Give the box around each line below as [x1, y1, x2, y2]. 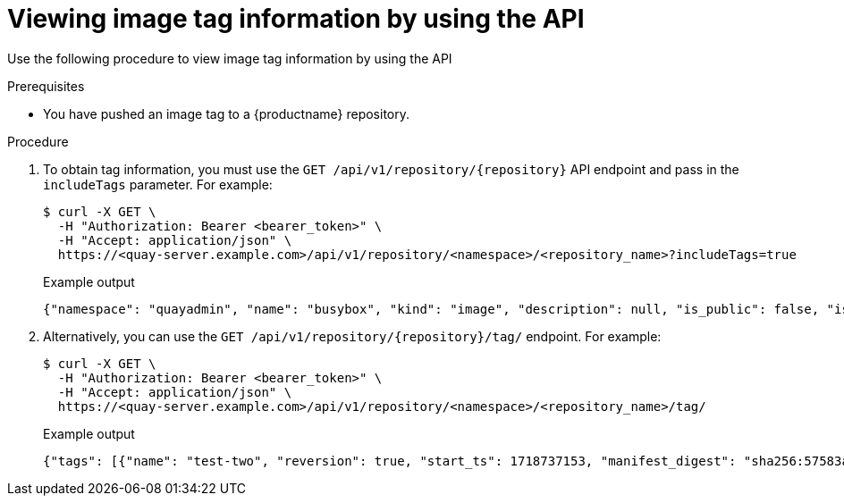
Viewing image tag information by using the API [7, 4, 585, 34]
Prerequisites [7, 78, 85, 94]
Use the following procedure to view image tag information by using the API [7, 50, 452, 66]
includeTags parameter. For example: [43, 176, 273, 192]
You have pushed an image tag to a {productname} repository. [43, 105, 410, 122]
